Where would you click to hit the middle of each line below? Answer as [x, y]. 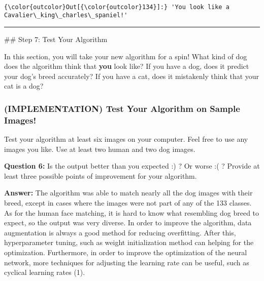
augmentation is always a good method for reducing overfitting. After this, [120, 232]
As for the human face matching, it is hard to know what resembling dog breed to [132, 212]
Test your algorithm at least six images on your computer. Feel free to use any [126, 139]
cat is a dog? [24, 86]
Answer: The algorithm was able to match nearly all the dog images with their [128, 193]
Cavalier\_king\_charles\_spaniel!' [66, 15]
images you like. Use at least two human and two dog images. [100, 149]
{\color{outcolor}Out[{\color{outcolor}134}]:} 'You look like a [117, 7]
